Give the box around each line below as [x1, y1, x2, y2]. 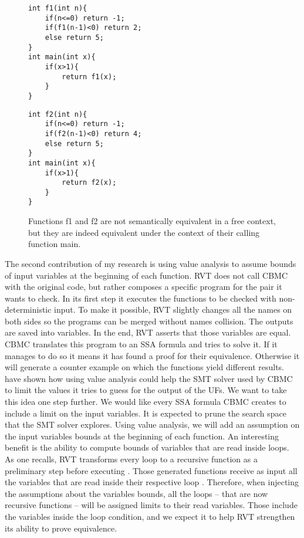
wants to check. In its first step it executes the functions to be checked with [5, 292, 276, 304]
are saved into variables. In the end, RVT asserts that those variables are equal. [5, 326, 291, 339]
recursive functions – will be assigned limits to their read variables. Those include [5, 499, 298, 511]
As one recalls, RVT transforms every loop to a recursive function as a [5, 453, 258, 465]
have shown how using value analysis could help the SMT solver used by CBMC [5, 372, 293, 384]
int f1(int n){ [28, 4, 87, 12]
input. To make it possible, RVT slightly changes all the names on [54, 303, 292, 316]
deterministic [5, 303, 52, 316]
